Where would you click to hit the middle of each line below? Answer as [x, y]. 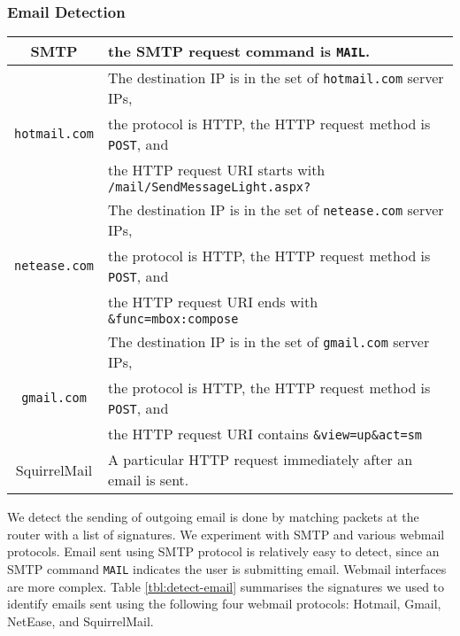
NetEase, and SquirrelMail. [80, 620]
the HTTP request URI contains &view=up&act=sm [265, 434]
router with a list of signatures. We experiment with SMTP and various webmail [226, 534]
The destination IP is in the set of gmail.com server [269, 342]
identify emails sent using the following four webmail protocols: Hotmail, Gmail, [224, 604]
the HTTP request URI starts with [217, 170]
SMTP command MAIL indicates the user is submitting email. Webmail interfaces [227, 569]
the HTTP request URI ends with [213, 302]
